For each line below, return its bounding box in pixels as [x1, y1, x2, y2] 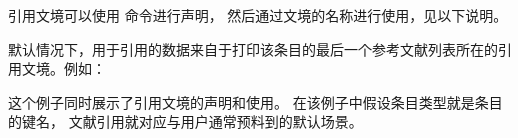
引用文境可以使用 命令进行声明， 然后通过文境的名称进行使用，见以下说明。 [8, 5, 508, 25]
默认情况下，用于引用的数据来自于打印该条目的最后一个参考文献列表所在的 [8, 38, 498, 59]
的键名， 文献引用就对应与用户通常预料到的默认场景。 [8, 111, 363, 132]
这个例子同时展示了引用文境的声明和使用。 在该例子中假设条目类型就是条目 [8, 91, 503, 112]
